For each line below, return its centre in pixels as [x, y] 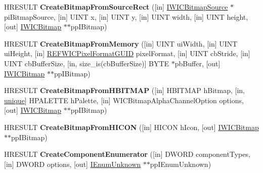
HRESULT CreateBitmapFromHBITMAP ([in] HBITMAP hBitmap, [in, [125, 90]
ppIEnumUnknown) [181, 164]
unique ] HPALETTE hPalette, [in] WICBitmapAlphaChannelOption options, [124, 100]
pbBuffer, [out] [198, 63]
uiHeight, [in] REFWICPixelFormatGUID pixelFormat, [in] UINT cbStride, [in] [127, 53]
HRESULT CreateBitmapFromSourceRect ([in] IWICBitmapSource [116, 7]
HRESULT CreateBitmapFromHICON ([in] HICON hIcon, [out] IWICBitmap [131, 127]
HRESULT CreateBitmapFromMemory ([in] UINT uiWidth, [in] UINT [121, 43]
